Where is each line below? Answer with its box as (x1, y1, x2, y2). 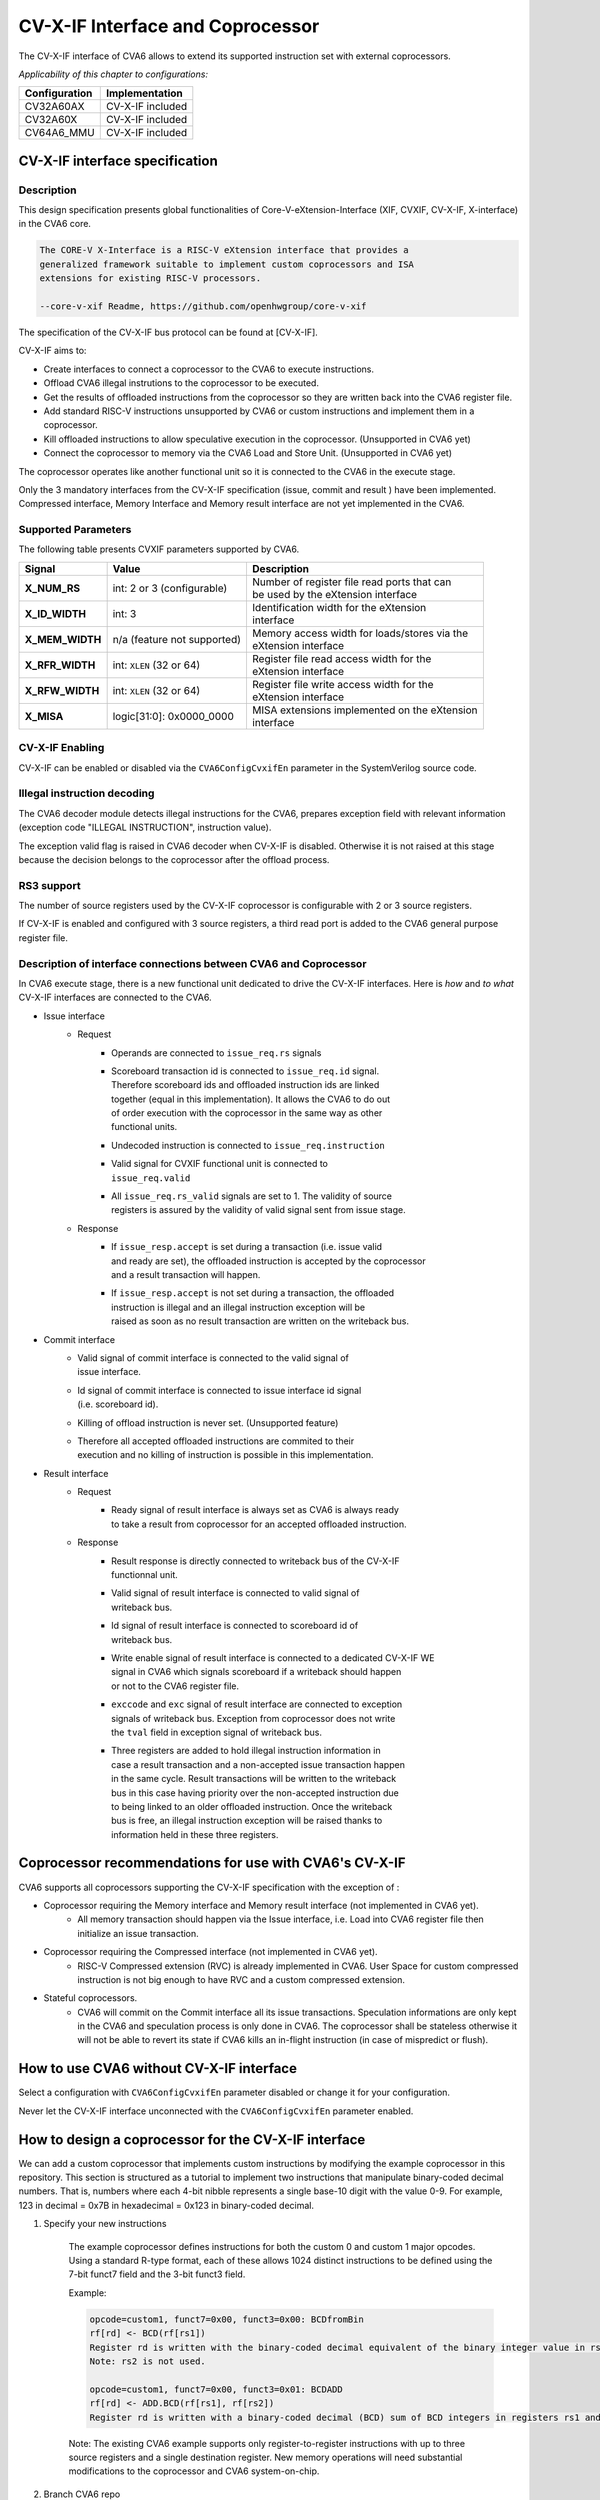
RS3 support (18, 878, 81, 892)
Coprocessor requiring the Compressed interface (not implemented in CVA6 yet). (43, 1946, 379, 1958)
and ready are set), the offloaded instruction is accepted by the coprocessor (111, 1255, 426, 1267)
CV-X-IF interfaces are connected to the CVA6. (18, 991, 212, 1004)
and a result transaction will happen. (111, 1269, 261, 1280)
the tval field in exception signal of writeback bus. (111, 1726, 323, 1738)
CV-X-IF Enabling (18, 741, 105, 755)
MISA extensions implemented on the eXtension (251, 703, 479, 717)
